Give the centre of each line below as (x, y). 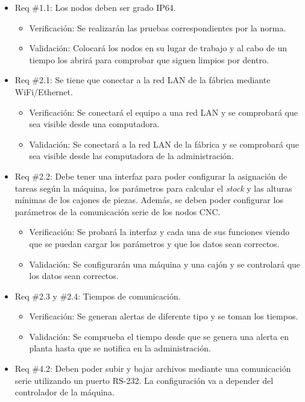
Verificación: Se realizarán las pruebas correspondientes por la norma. (158, 27)
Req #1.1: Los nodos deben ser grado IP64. (95, 7)
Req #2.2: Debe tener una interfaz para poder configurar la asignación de (151, 176)
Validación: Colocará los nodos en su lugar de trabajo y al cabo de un (158, 48)
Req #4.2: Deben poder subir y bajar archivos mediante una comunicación (153, 369)
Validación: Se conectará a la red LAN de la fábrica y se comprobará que (164, 144)
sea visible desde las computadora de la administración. (131, 156)
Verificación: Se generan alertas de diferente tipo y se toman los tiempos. (164, 316)
